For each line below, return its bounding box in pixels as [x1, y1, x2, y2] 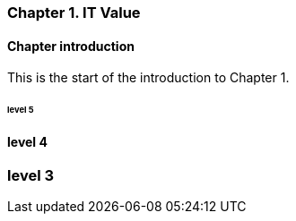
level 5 [7, 105, 34, 115]
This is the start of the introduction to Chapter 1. [7, 70, 290, 86]
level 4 [7, 133, 48, 149]
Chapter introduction [7, 38, 135, 54]
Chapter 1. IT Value [7, 4, 141, 21]
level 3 [7, 166, 55, 184]
